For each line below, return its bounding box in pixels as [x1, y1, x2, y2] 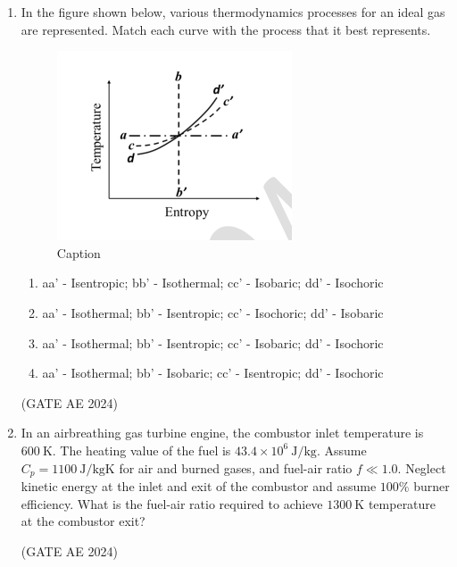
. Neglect [397, 458, 446, 477]
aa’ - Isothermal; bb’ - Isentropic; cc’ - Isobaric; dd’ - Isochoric [42, 333, 384, 352]
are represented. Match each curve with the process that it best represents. [21, 20, 431, 38]
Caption [56, 243, 101, 262]
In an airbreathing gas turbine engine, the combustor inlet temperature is [21, 423, 424, 442]
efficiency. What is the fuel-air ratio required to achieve [21, 494, 323, 513]
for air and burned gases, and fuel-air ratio [119, 458, 353, 477]
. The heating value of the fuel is [52, 440, 231, 459]
